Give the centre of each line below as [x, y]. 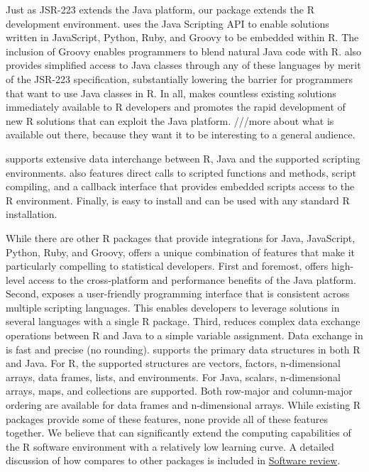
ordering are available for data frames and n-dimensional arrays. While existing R [183, 405]
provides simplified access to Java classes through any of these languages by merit [183, 65]
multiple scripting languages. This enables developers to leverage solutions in [173, 307]
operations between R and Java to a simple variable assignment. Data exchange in [184, 335]
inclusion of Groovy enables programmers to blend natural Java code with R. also [184, 51]
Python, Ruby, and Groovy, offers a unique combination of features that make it [180, 252]
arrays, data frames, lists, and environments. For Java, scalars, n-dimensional [173, 377]
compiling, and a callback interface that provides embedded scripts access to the [180, 186]
